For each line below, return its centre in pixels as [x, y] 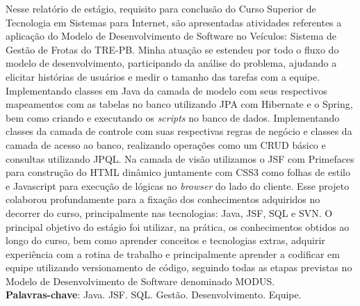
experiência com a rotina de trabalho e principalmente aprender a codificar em [173, 253]
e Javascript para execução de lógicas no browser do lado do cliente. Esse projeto [178, 185]
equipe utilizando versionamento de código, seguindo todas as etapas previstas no [179, 267]
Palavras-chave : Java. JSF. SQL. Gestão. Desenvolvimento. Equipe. [154, 295]
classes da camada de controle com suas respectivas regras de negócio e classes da [179, 131]
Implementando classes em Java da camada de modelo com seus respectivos [166, 90]
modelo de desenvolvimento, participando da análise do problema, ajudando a [171, 63]
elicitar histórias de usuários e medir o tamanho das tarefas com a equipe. [163, 76]
